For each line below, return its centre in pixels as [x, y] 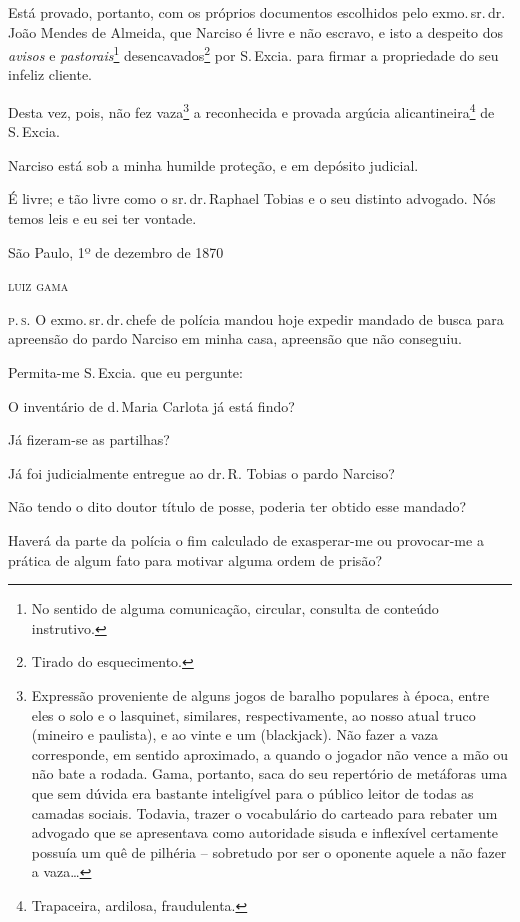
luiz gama [38, 285]
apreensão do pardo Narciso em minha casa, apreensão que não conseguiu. [235, 338]
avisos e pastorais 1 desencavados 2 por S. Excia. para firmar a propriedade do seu [253, 53]
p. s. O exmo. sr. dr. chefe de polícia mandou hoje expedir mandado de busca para [256, 318]
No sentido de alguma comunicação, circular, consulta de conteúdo [235, 608]
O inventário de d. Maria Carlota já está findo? [151, 405]
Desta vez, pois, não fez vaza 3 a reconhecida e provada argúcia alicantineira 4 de [251, 110]
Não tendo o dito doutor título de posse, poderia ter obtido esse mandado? [237, 506]
